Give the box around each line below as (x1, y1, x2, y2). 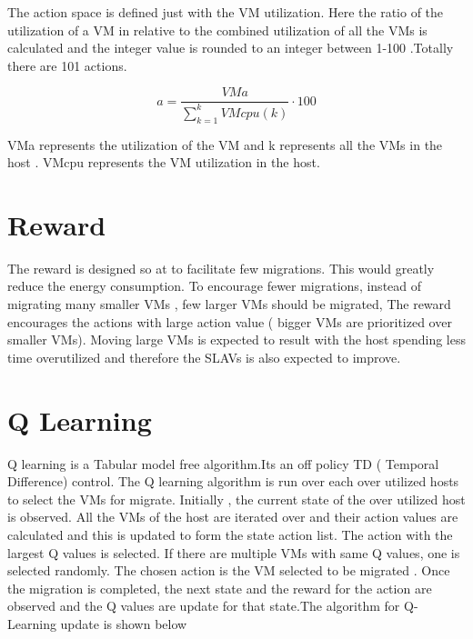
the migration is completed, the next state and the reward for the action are (7, 578, 432, 597)
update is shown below (60, 614, 187, 633)
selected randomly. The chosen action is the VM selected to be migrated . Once (7, 561, 450, 580)
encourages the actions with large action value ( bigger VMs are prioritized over (7, 312, 452, 331)
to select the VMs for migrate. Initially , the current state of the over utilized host (7, 489, 466, 508)
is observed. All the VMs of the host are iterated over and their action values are (7, 507, 458, 526)
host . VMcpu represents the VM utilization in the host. (7, 153, 320, 172)
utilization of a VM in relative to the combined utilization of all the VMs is (7, 20, 428, 39)
